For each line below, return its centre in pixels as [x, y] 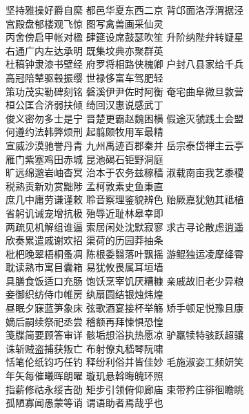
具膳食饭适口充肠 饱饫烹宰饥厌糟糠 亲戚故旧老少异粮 [125, 280]
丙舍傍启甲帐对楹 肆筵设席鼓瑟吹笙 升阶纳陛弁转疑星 [125, 37]
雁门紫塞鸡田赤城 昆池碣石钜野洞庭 [84, 159]
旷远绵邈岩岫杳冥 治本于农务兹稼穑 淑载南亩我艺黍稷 [125, 172]
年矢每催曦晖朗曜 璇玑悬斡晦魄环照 [84, 376]
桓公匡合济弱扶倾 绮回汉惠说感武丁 [84, 105]
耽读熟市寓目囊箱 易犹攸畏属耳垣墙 [84, 267]
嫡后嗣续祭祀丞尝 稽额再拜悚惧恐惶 [84, 321]
